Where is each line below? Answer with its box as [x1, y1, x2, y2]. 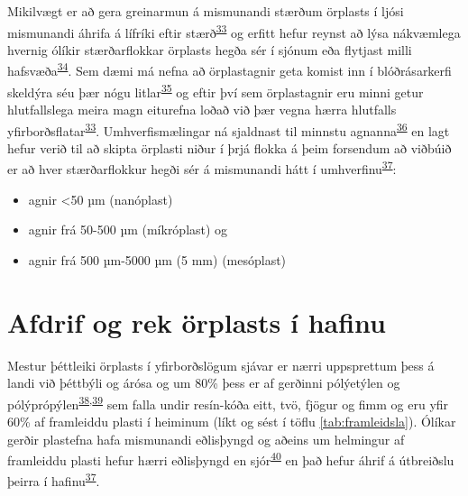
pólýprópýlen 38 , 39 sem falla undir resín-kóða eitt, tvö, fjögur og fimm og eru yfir [7, 391, 449, 413]
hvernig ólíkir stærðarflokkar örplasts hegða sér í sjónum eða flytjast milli [7, 40, 412, 59]
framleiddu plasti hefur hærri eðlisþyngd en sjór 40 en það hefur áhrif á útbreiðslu [7, 448, 454, 469]
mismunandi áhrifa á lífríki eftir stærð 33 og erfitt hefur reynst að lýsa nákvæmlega [7, 20, 461, 41]
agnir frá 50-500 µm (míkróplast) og [28, 220, 228, 239]
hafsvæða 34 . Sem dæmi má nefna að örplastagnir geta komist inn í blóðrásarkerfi [7, 59, 452, 80]
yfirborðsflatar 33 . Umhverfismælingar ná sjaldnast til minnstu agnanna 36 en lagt [7, 118, 450, 140]
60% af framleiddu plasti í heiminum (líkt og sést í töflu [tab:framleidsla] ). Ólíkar [7, 411, 456, 430]
